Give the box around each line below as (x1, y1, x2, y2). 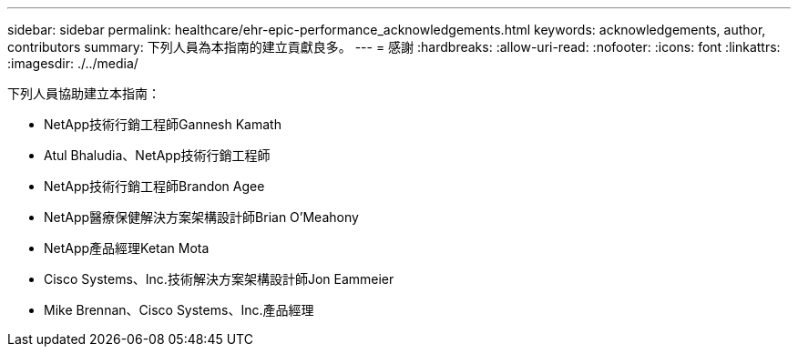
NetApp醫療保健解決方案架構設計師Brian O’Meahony (44, 209, 359, 225)
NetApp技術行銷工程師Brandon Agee (44, 178, 265, 194)
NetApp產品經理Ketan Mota (44, 240, 210, 256)
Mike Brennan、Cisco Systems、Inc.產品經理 (44, 302, 314, 318)
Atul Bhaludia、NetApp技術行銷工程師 (44, 147, 271, 163)
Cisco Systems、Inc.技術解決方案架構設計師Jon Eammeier (44, 271, 394, 287)
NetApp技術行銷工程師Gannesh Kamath (44, 116, 281, 132)
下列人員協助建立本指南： (7, 86, 160, 101)
